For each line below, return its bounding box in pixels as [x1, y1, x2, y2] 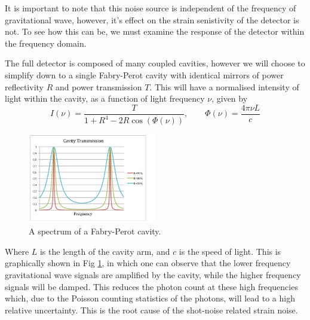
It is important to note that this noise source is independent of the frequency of [5, 2, 296, 14]
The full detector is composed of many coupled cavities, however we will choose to [5, 57, 305, 69]
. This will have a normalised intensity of [149, 80, 299, 93]
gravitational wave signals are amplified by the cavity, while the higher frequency [5, 268, 301, 281]
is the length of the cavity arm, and [39, 245, 170, 257]
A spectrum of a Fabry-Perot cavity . [29, 225, 161, 237]
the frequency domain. [5, 36, 87, 49]
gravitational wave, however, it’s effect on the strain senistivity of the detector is [5, 13, 299, 26]
